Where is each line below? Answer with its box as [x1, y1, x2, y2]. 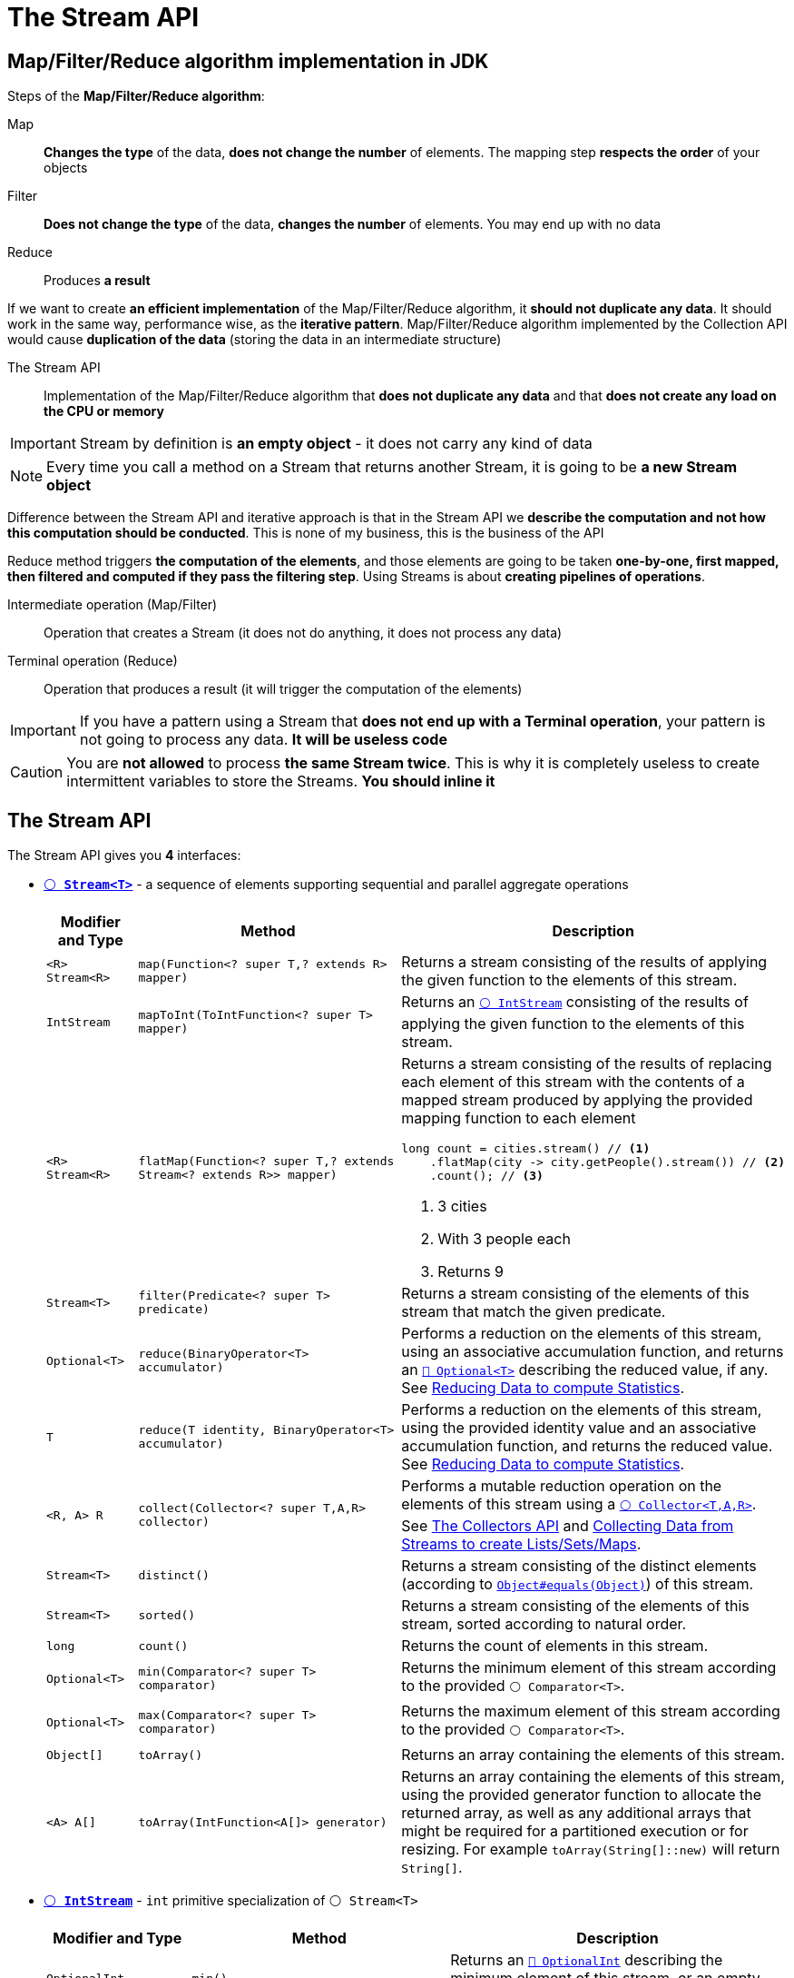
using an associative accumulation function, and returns [401, 1342, 784, 1361]
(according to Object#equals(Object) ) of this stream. [401, 1575, 754, 1594]
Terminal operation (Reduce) [7, 653, 178, 669]
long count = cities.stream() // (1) [401, 1142, 651, 1156]
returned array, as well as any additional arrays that [401, 1804, 751, 1823]
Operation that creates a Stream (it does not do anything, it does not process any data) [44, 625, 563, 641]
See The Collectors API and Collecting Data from [401, 1517, 734, 1536]
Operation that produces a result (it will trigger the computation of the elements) [44, 681, 523, 697]
